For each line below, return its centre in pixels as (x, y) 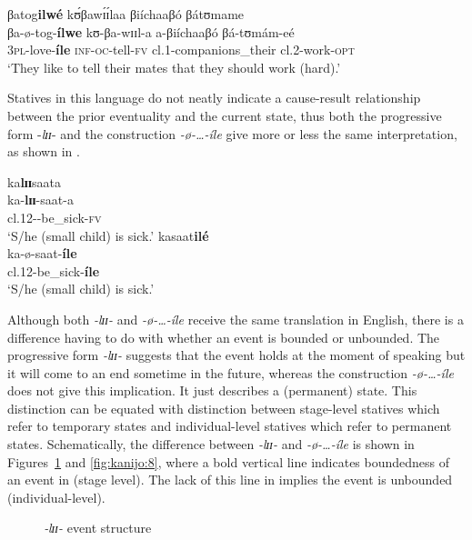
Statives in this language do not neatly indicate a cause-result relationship (214, 98)
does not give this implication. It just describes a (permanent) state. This (212, 390)
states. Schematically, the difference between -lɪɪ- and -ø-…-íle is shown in (211, 444)
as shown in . (44, 151)
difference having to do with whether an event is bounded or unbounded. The (224, 337)
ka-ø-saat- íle (42, 253)
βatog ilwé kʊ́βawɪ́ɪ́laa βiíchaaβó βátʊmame (126, 14)
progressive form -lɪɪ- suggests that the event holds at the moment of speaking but (236, 355)
